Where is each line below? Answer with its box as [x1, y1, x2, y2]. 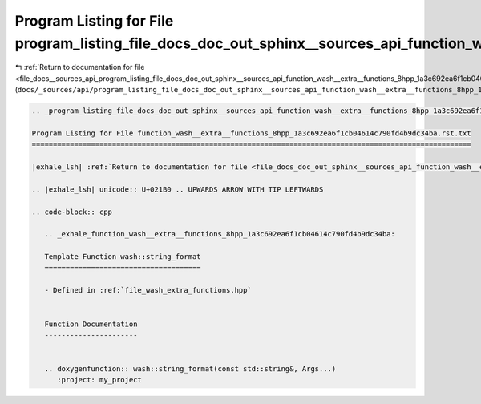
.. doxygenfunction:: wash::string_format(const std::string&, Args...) [44, 365, 337, 374]
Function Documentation [44, 319, 138, 329]
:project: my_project [57, 375, 142, 385]
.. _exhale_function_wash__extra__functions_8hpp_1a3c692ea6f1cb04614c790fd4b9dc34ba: [44, 229, 396, 239]
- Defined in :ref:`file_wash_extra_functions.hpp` [44, 285, 252, 295]
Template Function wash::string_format [44, 252, 201, 261]
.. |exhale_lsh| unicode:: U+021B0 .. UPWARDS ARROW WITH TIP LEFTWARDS [31, 184, 324, 194]
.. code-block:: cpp [31, 207, 112, 216]
